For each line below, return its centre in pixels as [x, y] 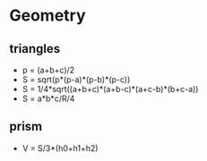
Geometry [48, 16]
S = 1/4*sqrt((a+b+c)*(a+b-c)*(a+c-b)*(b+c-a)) [110, 89]
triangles [35, 49]
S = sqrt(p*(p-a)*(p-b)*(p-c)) [76, 80]
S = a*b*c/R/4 [48, 98]
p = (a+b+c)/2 [48, 70]
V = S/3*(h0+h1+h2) [60, 148]
